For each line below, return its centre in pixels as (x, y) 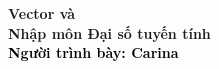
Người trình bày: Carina (93, 52)
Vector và (42, 13)
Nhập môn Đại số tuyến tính (109, 32)
